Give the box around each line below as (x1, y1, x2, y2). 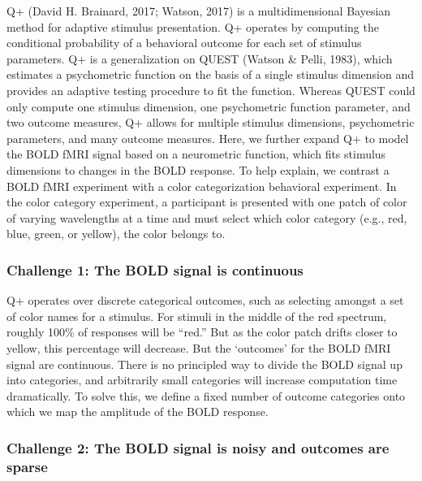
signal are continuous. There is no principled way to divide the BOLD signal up (6, 355, 403, 372)
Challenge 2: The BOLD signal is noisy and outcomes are (6, 437, 390, 457)
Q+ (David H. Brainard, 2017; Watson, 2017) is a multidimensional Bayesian (6, 2, 391, 19)
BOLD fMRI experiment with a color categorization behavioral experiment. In (6, 177, 397, 194)
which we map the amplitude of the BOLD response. (6, 403, 269, 420)
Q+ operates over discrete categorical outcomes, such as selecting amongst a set (6, 292, 404, 309)
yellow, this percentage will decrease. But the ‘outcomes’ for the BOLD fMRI (6, 339, 391, 356)
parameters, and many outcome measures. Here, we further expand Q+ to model (6, 129, 409, 146)
